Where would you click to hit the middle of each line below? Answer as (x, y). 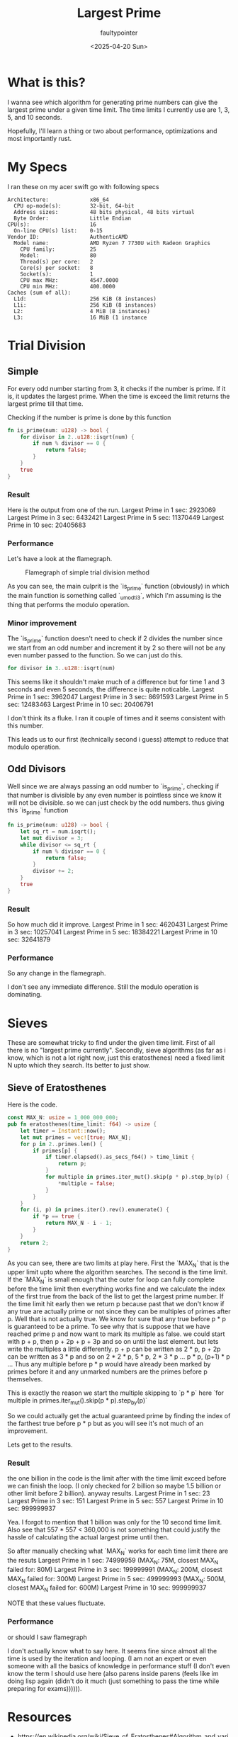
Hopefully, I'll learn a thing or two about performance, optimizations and (112, 131)
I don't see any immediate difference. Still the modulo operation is (103, 987)
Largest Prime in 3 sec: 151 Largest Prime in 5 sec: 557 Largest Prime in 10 (116, 1501)
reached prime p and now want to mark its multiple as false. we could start (116, 1334)
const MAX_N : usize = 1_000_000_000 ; (63, 1118)
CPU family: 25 (58, 249)
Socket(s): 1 (57, 274)
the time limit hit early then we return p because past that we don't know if (116, 1304)
